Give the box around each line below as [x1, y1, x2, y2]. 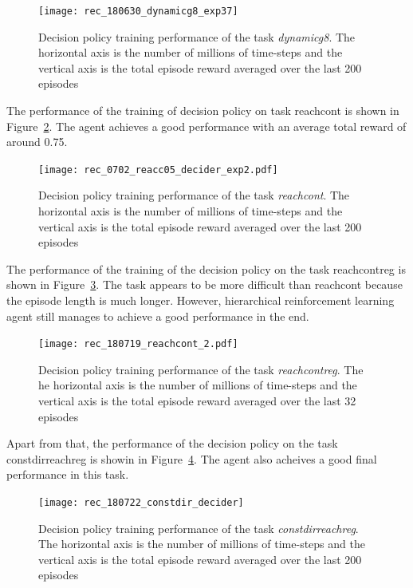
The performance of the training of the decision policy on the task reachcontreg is [6, 260, 406, 277]
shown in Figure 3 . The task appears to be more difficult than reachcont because [6, 276, 403, 293]
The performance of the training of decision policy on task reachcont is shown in [6, 102, 399, 119]
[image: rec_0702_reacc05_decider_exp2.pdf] [38, 164, 278, 176]
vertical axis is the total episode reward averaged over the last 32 [38, 393, 356, 409]
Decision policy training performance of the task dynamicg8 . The [38, 28, 356, 45]
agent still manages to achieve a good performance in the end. [6, 307, 309, 324]
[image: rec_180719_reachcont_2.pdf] [38, 338, 238, 350]
